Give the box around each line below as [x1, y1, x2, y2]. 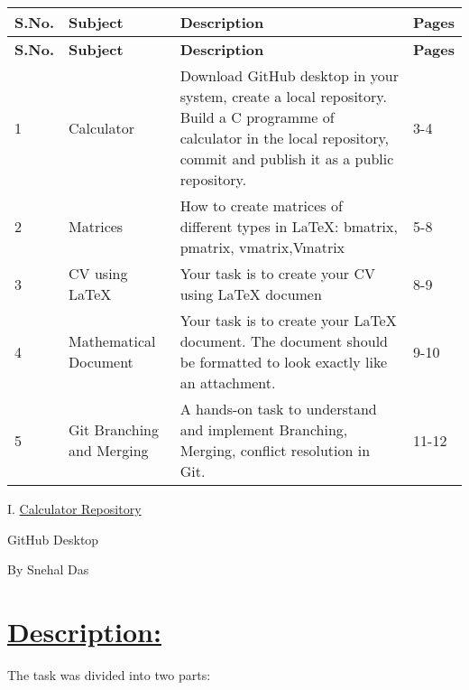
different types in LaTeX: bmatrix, [179, 216, 398, 237]
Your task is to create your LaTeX [179, 310, 397, 331]
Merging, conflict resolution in [179, 440, 371, 461]
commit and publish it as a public [179, 148, 394, 169]
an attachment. [179, 372, 276, 393]
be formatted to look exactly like [179, 351, 388, 372]
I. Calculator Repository [7, 499, 142, 517]
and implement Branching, [179, 419, 348, 440]
